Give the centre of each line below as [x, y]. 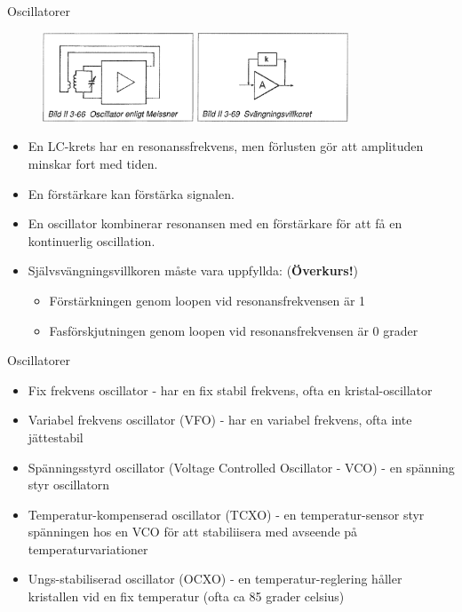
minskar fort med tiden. [93, 163]
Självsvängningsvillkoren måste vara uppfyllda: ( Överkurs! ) [193, 270]
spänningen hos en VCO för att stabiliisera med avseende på [193, 532]
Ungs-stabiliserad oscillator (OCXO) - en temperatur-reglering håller [215, 579]
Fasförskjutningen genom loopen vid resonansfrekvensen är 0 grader [234, 330]
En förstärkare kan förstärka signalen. [131, 193]
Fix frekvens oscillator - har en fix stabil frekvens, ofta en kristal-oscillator [230, 389]
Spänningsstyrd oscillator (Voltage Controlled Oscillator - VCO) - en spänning [241, 467]
